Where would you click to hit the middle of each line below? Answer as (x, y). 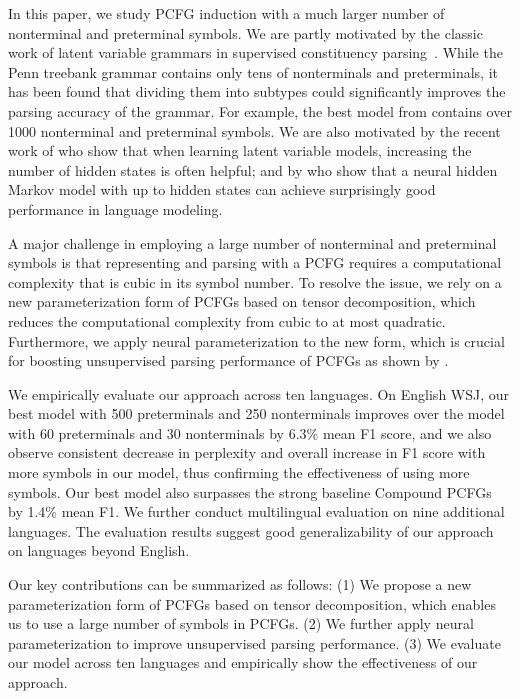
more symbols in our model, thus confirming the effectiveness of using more (239, 472)
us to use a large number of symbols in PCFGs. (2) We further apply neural (241, 623)
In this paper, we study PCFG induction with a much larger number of (226, 13)
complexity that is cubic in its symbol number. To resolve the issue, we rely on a (255, 281)
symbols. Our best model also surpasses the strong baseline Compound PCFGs (250, 491)
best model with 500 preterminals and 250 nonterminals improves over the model (256, 413)
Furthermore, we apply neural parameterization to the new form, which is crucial (256, 340)
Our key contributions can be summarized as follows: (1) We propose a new (240, 584)
